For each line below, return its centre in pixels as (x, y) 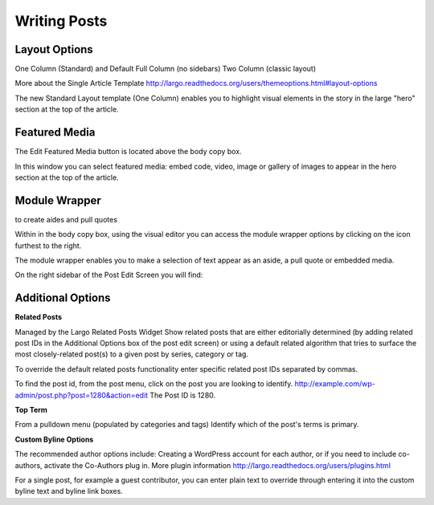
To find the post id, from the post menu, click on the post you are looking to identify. (154, 384)
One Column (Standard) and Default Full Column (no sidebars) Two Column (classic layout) (166, 69)
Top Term (31, 410)
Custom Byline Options (54, 439)
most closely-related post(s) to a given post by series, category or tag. (132, 354)
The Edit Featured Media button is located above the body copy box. (128, 152)
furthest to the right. (48, 246)
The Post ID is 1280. (183, 395)
